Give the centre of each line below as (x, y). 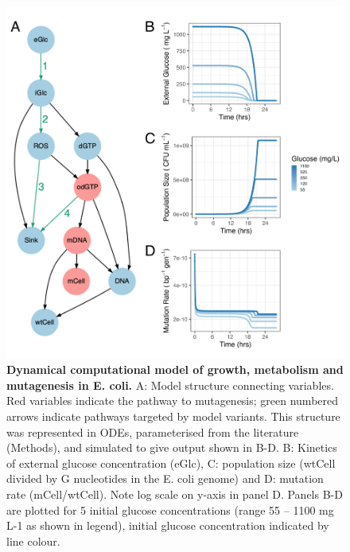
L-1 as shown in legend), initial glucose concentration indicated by (168, 525)
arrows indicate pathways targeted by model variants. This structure (173, 416)
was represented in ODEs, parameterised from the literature (153, 431)
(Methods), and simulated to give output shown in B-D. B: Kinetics (172, 447)
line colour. (33, 540)
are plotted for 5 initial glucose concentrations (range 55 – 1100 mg (170, 509)
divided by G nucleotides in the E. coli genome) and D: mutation (165, 478)
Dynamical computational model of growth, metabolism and (175, 369)
